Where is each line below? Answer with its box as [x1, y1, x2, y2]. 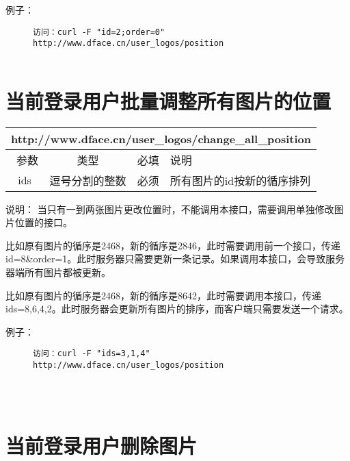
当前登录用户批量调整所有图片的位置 [5, 86, 332, 114]
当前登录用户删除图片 [5, 431, 198, 459]
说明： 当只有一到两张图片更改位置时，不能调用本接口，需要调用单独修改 [5, 201, 334, 216]
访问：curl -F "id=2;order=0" [33, 27, 165, 37]
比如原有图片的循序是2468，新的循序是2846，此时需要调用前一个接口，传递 [5, 238, 340, 252]
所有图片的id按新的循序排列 [170, 172, 311, 188]
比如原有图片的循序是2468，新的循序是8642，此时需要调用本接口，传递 [5, 288, 321, 302]
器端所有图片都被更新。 [5, 265, 111, 279]
